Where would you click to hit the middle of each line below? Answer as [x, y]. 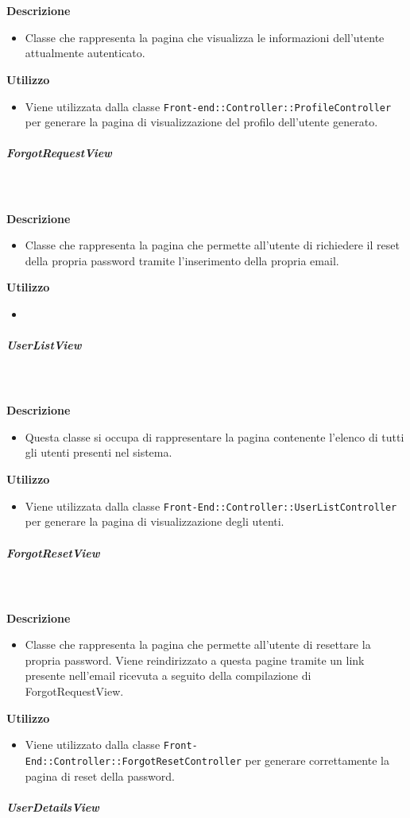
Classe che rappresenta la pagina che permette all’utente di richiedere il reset [212, 245]
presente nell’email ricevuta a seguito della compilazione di [168, 675]
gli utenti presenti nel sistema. [99, 452]
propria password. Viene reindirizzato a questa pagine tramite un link [195, 660]
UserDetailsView [53, 806]
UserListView [44, 345]
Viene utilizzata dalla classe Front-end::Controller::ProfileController [208, 106]
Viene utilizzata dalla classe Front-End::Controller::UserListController [211, 505]
